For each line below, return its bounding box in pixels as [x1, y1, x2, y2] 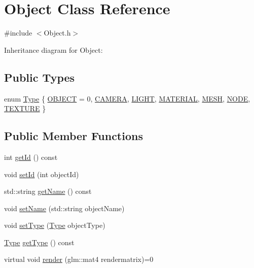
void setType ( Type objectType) [4, 220, 105, 230]
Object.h [44, 27, 71, 38]
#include [4, 27, 32, 38]
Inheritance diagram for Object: [4, 44, 103, 55]
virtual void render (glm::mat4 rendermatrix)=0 [4, 254, 154, 264]
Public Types [4, 69, 75, 85]
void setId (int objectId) [4, 169, 79, 179]
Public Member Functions [4, 128, 143, 144]
